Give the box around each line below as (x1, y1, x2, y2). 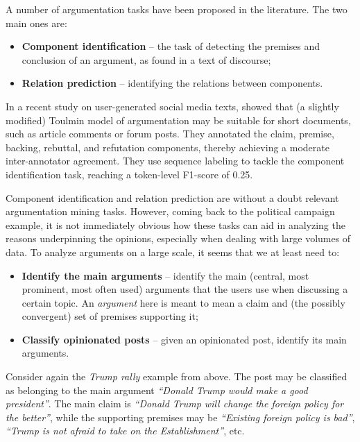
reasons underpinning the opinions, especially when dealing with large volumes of (6, 231, 351, 246)
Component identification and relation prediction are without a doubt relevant (6, 190, 339, 205)
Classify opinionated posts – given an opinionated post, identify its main (22, 332, 347, 346)
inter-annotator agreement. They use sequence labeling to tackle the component (6, 153, 345, 168)
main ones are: (6, 15, 67, 30)
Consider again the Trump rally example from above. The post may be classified (6, 369, 348, 384)
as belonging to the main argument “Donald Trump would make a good (6, 382, 308, 397)
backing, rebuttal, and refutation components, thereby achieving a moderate (6, 139, 329, 154)
